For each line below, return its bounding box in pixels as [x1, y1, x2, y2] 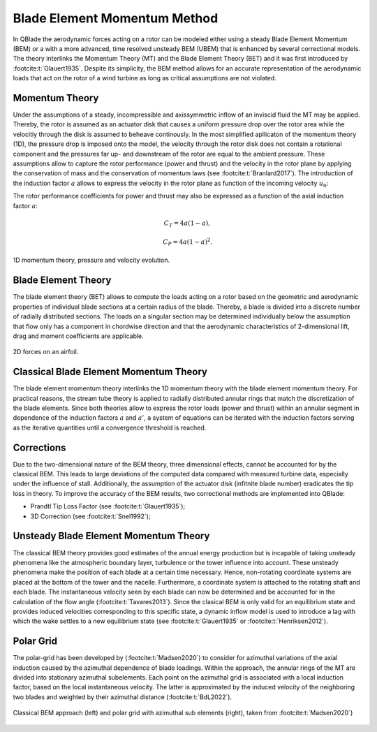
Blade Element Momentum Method [13, 10, 219, 26]
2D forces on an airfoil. [13, 348, 79, 356]
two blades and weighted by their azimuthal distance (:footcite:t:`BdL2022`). [13, 692, 232, 701]
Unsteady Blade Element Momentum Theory [13, 530, 210, 542]
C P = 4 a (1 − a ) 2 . [163, 237, 213, 247]
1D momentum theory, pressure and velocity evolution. [13, 256, 170, 265]
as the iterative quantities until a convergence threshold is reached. [13, 423, 207, 432]
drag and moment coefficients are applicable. [13, 332, 145, 340]
